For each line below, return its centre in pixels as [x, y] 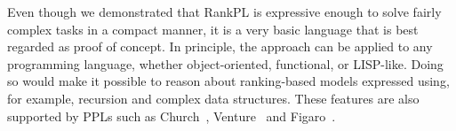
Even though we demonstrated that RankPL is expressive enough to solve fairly [224, 12]
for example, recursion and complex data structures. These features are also [213, 98]
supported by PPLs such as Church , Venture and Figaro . [172, 116]
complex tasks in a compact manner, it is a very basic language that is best [213, 29]
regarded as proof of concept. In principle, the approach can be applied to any [220, 46]
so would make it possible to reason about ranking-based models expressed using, [228, 81]
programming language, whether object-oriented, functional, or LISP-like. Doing [225, 63]
